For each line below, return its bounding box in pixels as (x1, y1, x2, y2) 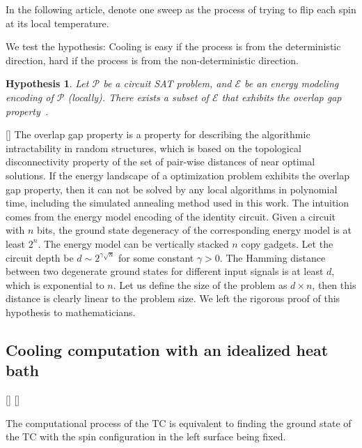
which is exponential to (6, 277, 104, 292)
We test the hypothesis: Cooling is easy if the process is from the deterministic (6, 39, 341, 54)
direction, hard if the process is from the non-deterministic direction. (6, 52, 299, 67)
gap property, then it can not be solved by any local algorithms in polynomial (6, 181, 338, 196)
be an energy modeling (244, 76, 339, 91)
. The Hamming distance (219, 250, 326, 264)
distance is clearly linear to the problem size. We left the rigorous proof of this (6, 291, 340, 306)
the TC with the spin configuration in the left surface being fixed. (6, 429, 286, 444)
